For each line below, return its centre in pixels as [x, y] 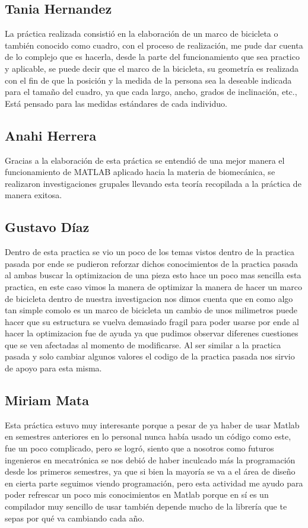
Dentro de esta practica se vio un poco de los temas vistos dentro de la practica [150, 252]
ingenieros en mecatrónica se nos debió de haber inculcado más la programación [150, 459]
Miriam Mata [47, 400]
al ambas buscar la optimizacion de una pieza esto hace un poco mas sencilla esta [153, 275]
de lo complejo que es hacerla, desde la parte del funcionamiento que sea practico [152, 57]
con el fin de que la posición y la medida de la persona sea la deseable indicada [148, 80]
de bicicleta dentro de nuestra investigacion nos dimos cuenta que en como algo [149, 298]
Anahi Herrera [51, 135]
